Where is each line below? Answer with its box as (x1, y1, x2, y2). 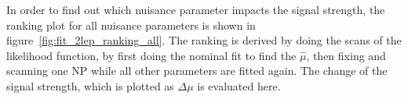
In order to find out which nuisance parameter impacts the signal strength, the (6, 2, 385, 17)
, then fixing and (306, 47, 386, 63)
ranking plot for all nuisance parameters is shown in (6, 16, 256, 33)
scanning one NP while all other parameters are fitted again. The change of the (6, 62, 388, 79)
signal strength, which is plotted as (6, 77, 174, 94)
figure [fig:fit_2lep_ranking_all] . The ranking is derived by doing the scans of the (6, 32, 402, 48)
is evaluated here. (197, 77, 281, 94)
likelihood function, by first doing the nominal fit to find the (6, 47, 297, 63)
